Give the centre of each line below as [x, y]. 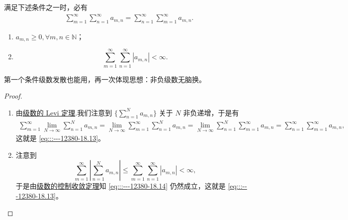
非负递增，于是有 [211, 112]
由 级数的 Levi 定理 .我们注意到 [64, 112]
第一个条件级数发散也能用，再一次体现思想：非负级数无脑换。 [105, 79]
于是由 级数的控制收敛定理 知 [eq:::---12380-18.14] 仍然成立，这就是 [121, 186]
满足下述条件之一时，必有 [46, 7]
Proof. [13, 96]
